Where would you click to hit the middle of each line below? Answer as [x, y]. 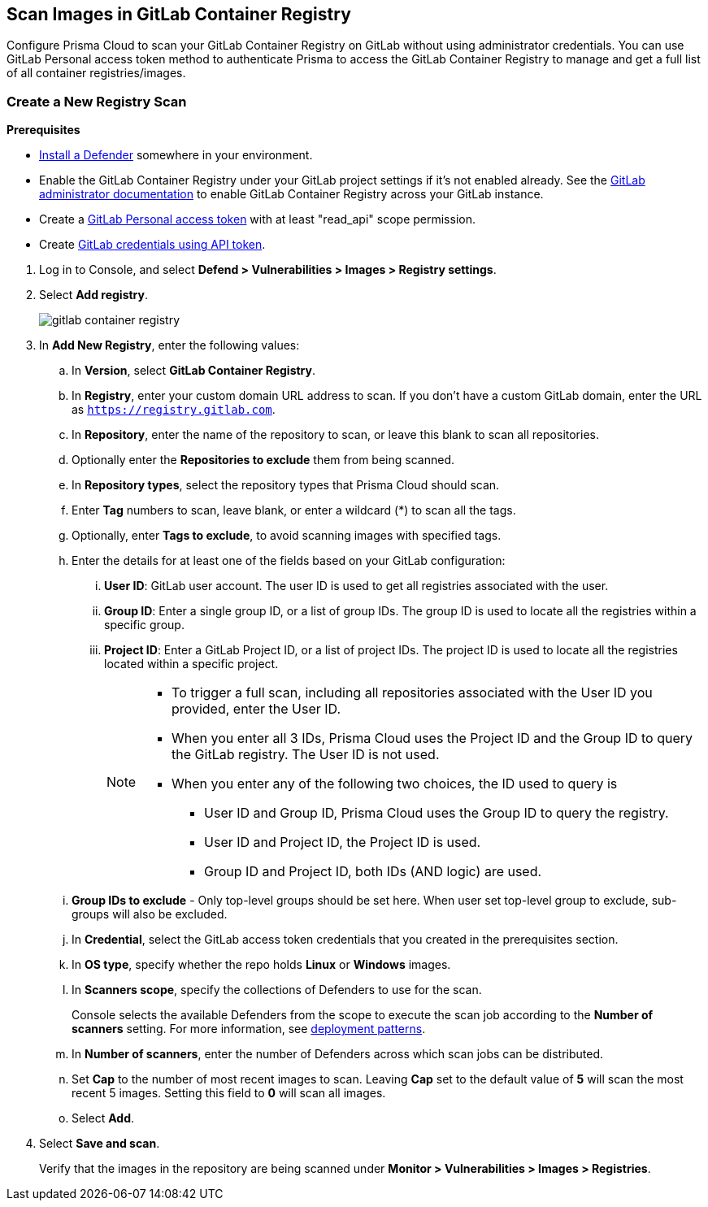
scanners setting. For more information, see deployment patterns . [249, 1029]
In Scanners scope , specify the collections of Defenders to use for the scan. [277, 990]
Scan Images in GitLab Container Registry [179, 14]
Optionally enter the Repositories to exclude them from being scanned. [263, 460]
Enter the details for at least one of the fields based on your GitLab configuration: [289, 561]
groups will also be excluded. [150, 914]
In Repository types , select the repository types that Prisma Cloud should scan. [286, 485]
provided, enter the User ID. [256, 709]
